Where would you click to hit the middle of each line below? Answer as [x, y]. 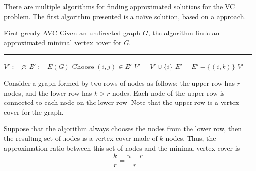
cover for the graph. [34, 112]
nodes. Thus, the [191, 138]
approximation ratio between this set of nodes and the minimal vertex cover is [122, 148]
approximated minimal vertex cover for [63, 42]
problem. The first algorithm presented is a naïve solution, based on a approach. [125, 16]
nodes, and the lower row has [48, 92]
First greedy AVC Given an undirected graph [72, 33]
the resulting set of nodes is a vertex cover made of [81, 138]
